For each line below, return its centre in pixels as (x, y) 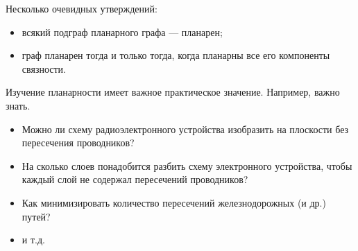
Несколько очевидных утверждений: (82, 8)
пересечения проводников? (78, 142)
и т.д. (33, 240)
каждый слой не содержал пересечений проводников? (135, 179)
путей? (36, 216)
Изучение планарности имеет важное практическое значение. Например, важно (173, 92)
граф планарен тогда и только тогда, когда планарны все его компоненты (176, 55)
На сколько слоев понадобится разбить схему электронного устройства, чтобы (187, 165)
